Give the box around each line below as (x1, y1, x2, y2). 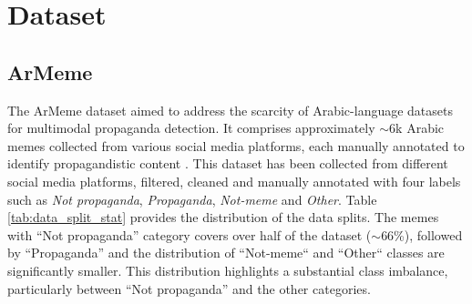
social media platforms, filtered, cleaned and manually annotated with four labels (7, 171, 461, 190)
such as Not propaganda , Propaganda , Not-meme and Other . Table (7, 189, 377, 208)
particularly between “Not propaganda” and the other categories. (7, 279, 371, 298)
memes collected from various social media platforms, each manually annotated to (7, 136, 465, 155)
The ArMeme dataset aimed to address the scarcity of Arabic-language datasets (7, 100, 454, 119)
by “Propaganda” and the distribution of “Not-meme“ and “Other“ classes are (7, 243, 445, 262)
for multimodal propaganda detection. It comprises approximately (7, 118, 375, 137)
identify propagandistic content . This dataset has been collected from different (7, 154, 448, 173)
